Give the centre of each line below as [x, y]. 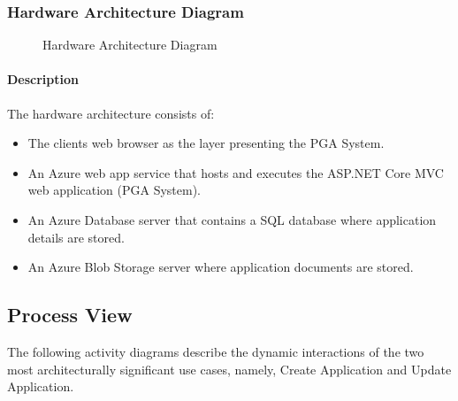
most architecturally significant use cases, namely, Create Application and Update [229, 369]
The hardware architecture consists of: [111, 113]
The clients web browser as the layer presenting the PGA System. [206, 143]
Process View [70, 315]
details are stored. [76, 237]
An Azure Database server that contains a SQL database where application [232, 219]
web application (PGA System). [114, 190]
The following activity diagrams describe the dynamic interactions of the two [216, 351]
